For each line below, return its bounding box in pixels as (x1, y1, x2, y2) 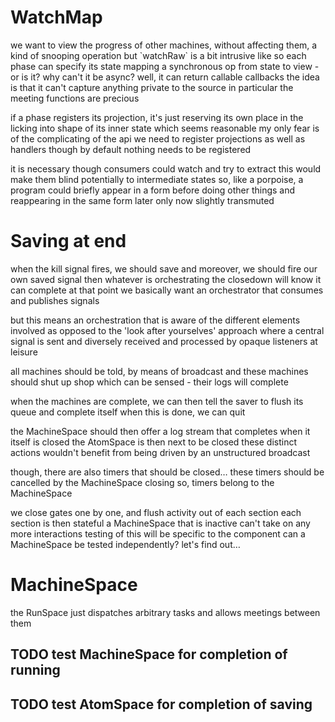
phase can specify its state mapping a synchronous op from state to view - (10, 60, 320, 72)
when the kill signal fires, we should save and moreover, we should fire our (10, 262, 318, 275)
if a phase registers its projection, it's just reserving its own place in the (10, 111, 304, 123)
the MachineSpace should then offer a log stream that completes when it (10, 425, 311, 437)
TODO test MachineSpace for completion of (10, 646, 288, 663)
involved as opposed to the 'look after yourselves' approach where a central (10, 324, 325, 336)
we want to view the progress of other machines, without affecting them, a (10, 39, 318, 51)
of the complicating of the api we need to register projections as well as (10, 132, 306, 145)
